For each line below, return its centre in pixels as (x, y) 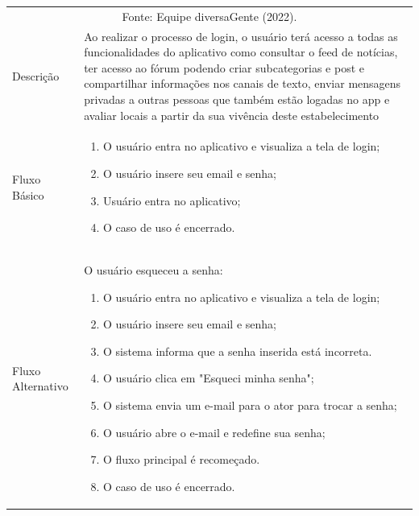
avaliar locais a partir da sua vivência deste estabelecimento (232, 115)
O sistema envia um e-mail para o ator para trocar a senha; (250, 405)
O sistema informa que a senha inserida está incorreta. (237, 351)
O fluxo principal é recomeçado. (181, 459)
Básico (28, 194)
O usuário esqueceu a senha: (153, 270)
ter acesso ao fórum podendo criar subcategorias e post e (224, 67)
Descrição (36, 75)
